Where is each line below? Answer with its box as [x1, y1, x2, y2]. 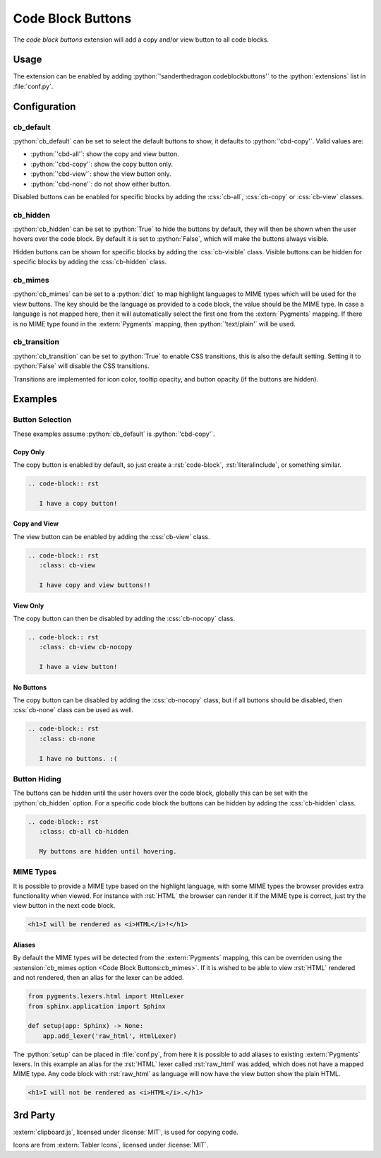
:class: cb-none [39, 735, 95, 743]
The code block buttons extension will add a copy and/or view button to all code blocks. [13, 35, 270, 44]
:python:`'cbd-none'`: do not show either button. [30, 179, 171, 188]
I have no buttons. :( [39, 755, 118, 762]
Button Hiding [13, 774, 61, 784]
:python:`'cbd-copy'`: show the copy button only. [30, 160, 173, 168]
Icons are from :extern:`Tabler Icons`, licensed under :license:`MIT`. [13, 1141, 209, 1150]
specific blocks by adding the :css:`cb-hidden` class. [13, 258, 167, 266]
